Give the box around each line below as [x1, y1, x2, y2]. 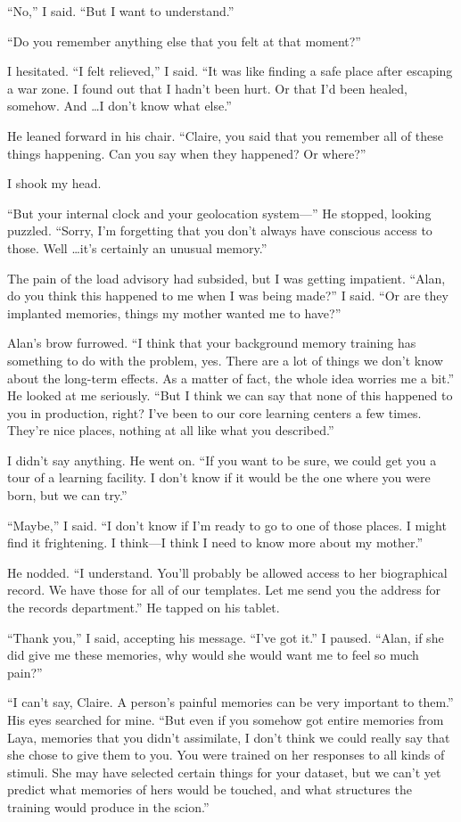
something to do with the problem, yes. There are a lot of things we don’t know [7, 350, 443, 369]
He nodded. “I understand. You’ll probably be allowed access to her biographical [7, 563, 448, 581]
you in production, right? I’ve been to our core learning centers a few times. [7, 403, 422, 422]
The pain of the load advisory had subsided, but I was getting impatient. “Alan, [7, 268, 446, 287]
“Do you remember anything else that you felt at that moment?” [7, 31, 361, 50]
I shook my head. [7, 174, 102, 193]
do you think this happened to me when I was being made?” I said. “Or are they [7, 286, 449, 305]
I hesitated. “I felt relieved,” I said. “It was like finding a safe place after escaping [7, 62, 453, 80]
